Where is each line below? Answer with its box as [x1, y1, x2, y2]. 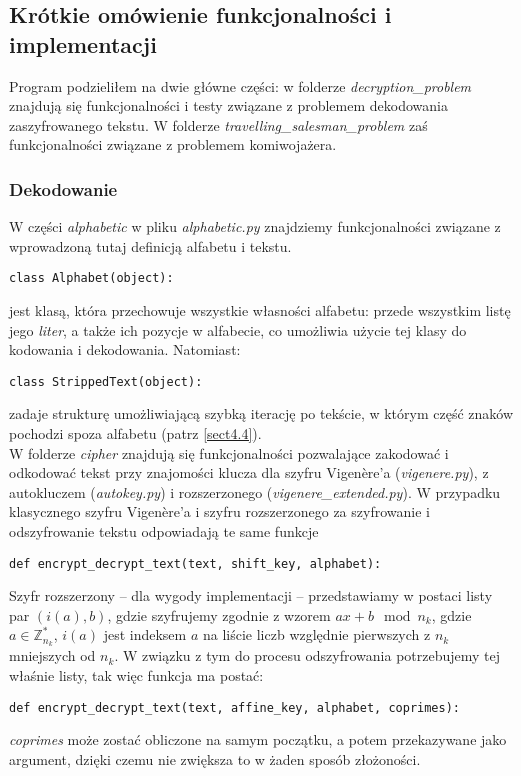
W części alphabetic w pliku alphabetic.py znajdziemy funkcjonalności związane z [9, 216, 501, 237]
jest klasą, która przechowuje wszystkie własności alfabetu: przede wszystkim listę [9, 300, 511, 321]
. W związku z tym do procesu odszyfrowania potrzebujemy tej [114, 645, 501, 666]
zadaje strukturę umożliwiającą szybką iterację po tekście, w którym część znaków [9, 403, 514, 424]
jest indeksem [103, 624, 187, 645]
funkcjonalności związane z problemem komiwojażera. [9, 134, 337, 155]
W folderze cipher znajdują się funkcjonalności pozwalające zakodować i [9, 442, 449, 463]
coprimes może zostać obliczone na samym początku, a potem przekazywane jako [9, 729, 507, 750]
